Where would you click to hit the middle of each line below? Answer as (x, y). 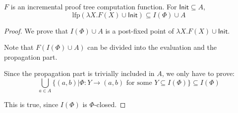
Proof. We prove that (36, 30)
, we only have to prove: (198, 73)
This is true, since (31, 104)
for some (139, 83)
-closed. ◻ (110, 104)
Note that (19, 47)
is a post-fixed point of (140, 30)
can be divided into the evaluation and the (152, 47)
